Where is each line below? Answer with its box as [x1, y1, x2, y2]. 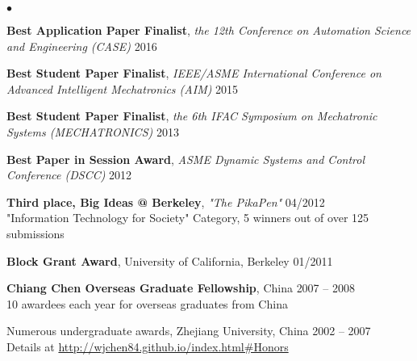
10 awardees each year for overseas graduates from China [6, 295, 288, 312]
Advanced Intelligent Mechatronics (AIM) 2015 [6, 80, 239, 97]
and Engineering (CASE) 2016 [6, 37, 157, 54]
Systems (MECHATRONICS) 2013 [6, 123, 179, 140]
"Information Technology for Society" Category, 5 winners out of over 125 [6, 209, 369, 226]
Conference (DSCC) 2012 [6, 166, 132, 183]
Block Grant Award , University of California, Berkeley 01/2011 [6, 252, 333, 269]
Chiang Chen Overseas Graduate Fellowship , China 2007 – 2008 [6, 279, 355, 296]
